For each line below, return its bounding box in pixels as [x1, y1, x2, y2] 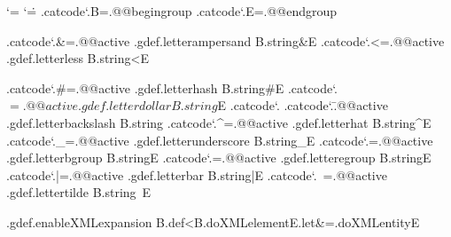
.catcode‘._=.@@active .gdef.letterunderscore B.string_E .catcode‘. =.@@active [6, 130, 433, 149]
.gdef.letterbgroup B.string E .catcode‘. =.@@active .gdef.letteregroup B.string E [6, 148, 432, 167]
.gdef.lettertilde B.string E [6, 183, 152, 201]
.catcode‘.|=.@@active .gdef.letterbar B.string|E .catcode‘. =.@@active [6, 165, 387, 184]
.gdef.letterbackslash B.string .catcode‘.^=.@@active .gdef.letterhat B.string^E [6, 113, 432, 131]
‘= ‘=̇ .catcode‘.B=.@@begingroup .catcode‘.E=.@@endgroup [6, 2, 338, 20]
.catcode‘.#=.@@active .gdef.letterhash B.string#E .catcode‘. [6, 78, 338, 97]
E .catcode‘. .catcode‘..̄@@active [217, 96, 388, 115]
